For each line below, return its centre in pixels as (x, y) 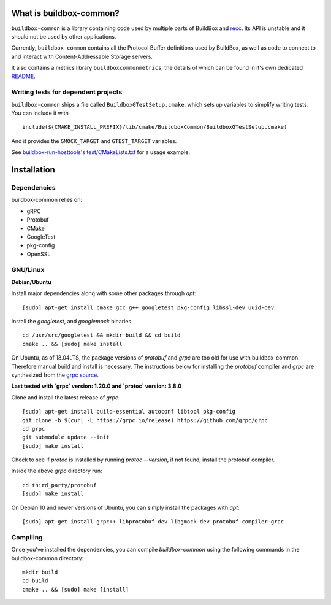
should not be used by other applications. (64, 36)
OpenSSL (39, 254)
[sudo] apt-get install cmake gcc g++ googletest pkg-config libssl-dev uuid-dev (148, 307)
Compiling (27, 537)
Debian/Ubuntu (31, 282)
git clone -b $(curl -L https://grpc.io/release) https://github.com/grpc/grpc (145, 420)
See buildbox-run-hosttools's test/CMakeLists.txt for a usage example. (101, 152)
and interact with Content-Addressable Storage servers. (82, 56)
